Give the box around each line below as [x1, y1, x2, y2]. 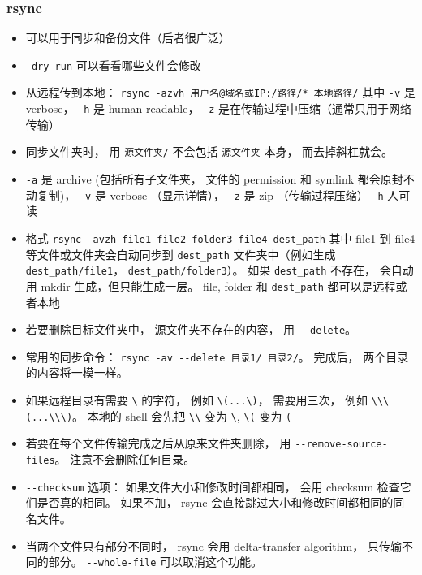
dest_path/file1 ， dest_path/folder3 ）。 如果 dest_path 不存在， [25, 262, 376, 279]
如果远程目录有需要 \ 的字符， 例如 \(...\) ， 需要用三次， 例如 [25, 391, 368, 409]
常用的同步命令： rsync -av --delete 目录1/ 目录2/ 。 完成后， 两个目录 [25, 348, 409, 365]
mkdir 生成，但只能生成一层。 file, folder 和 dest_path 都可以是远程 [41, 277, 396, 294]
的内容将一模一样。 [25, 364, 128, 381]
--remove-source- [295, 439, 388, 451]
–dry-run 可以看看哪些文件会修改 [25, 56, 201, 73]
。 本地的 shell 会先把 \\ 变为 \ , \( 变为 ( [72, 407, 292, 424]
